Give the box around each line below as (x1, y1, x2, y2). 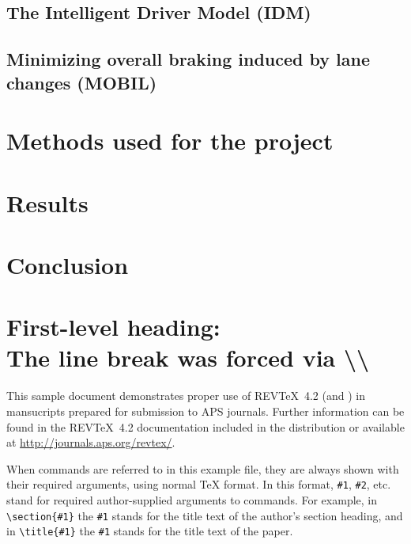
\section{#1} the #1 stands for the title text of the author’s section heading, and (6, 507, 403, 523)
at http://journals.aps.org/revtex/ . (6, 434, 175, 451)
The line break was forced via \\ (6, 341, 370, 374)
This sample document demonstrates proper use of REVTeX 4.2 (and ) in (6, 387, 365, 404)
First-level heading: (6, 310, 221, 343)
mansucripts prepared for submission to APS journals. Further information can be (6, 402, 405, 419)
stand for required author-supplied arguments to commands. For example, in (6, 492, 377, 508)
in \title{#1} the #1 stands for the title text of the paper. (6, 523, 293, 539)
